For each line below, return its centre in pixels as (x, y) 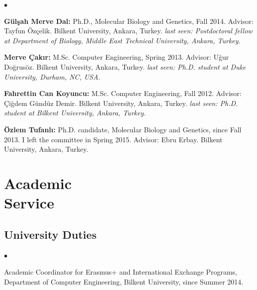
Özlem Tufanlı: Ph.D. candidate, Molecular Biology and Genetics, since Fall (123, 129)
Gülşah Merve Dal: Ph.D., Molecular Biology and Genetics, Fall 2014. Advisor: (129, 21)
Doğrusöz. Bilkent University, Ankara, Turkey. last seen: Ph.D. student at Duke (125, 66)
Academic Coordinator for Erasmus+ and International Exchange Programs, (121, 272)
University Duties (50, 234)
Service (29, 203)
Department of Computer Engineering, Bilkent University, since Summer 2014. (124, 281)
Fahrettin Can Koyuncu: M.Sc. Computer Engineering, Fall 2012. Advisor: (123, 93)
